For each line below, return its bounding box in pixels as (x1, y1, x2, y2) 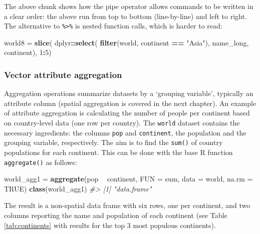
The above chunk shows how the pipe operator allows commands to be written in (4, 1, 253, 11)
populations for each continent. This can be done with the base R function (4, 147, 233, 157)
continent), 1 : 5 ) (4, 47, 52, 57)
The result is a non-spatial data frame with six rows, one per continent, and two (4, 200, 250, 210)
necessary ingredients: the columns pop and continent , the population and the (4, 127, 246, 137)
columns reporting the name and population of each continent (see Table (4, 210, 227, 220)
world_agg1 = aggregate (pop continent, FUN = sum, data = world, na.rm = (4, 173, 253, 184)
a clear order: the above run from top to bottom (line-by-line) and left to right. (4, 10, 247, 21)
